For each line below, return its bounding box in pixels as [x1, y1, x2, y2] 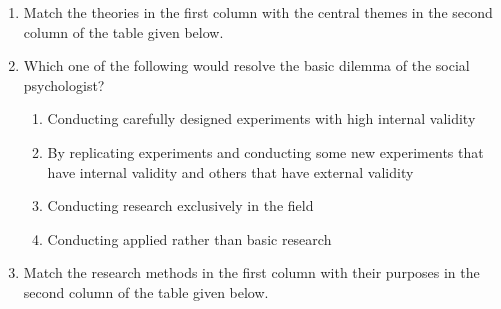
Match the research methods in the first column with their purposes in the [23, 262, 480, 283]
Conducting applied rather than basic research [47, 228, 332, 249]
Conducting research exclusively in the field [47, 195, 314, 216]
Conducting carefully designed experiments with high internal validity [47, 108, 476, 129]
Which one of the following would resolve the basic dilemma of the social [23, 55, 470, 76]
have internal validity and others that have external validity [47, 161, 414, 182]
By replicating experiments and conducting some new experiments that [47, 141, 484, 162]
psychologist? [23, 74, 105, 95]
